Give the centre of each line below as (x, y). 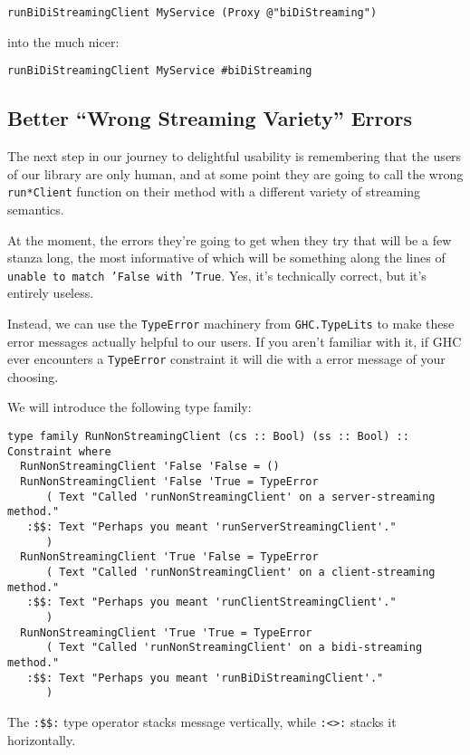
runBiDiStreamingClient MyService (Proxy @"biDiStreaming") (192, 13)
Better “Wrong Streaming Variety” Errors (210, 118)
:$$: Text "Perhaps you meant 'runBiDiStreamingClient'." (205, 678)
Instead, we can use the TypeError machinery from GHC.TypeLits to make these (231, 323)
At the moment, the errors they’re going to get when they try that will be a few (230, 239)
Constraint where (59, 451)
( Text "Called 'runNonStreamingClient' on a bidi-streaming (234, 648)
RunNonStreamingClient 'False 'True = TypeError (169, 482)
